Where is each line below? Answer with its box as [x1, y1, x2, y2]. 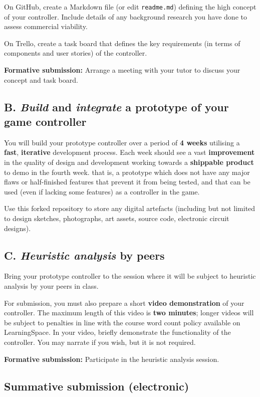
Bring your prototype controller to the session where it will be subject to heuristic [4, 271, 256, 281]
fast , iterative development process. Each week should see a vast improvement [4, 147, 255, 157]
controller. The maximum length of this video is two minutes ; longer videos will [4, 307, 254, 318]
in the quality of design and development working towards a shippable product [4, 157, 254, 167]
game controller [4, 114, 87, 129]
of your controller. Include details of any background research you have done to [4, 11, 247, 22]
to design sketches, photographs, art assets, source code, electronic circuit [4, 213, 229, 223]
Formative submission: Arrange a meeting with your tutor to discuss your [4, 65, 240, 75]
